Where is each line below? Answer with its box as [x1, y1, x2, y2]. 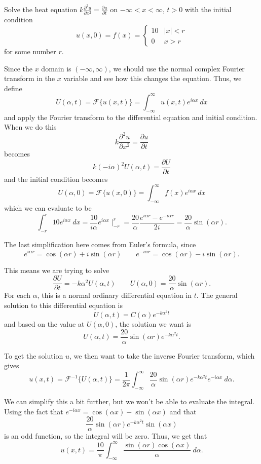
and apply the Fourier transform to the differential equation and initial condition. [4, 111, 257, 122]
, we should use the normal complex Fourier [108, 63, 245, 73]
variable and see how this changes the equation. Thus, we [63, 73, 242, 84]
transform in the [4, 73, 55, 84]
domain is [41, 63, 71, 73]
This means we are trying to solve [4, 264, 109, 275]
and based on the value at [4, 319, 85, 329]
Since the [4, 63, 32, 73]
